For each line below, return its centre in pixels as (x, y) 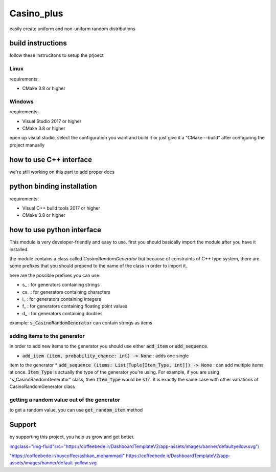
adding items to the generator (47, 336)
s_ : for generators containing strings (61, 285)
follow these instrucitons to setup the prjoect (57, 55)
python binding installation (53, 186)
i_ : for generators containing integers (62, 299)
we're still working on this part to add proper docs (62, 172)
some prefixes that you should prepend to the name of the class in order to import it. (98, 266)
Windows (21, 101)
